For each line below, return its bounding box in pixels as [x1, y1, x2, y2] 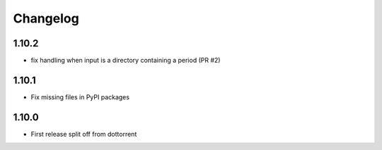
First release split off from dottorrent [30, 130, 137, 138]
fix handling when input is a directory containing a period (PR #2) [30, 56, 221, 65]
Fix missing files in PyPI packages [30, 92, 130, 101]
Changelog [13, 11, 79, 26]
